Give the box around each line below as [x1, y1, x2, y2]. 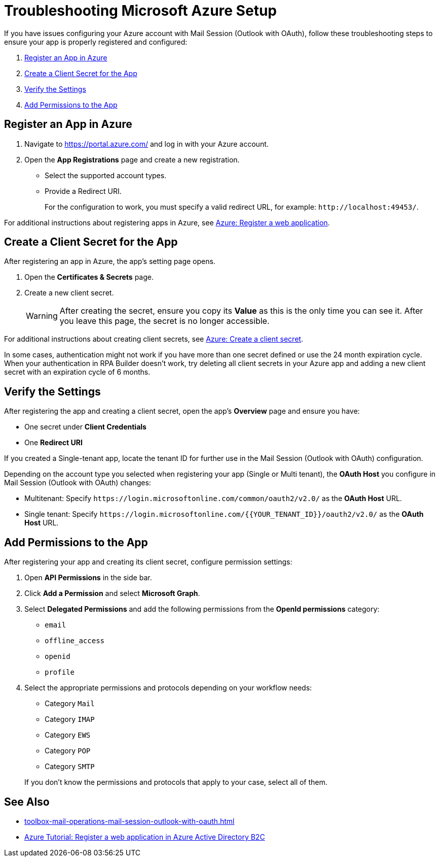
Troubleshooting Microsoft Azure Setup [4, 2, 277, 19]
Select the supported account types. [45, 171, 167, 180]
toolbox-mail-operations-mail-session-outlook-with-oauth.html [24, 816, 235, 825]
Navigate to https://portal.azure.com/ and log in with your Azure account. [24, 139, 269, 148]
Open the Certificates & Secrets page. [24, 273, 154, 282]
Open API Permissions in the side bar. [24, 573, 152, 582]
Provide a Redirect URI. [45, 186, 122, 195]
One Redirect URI [24, 438, 83, 447]
